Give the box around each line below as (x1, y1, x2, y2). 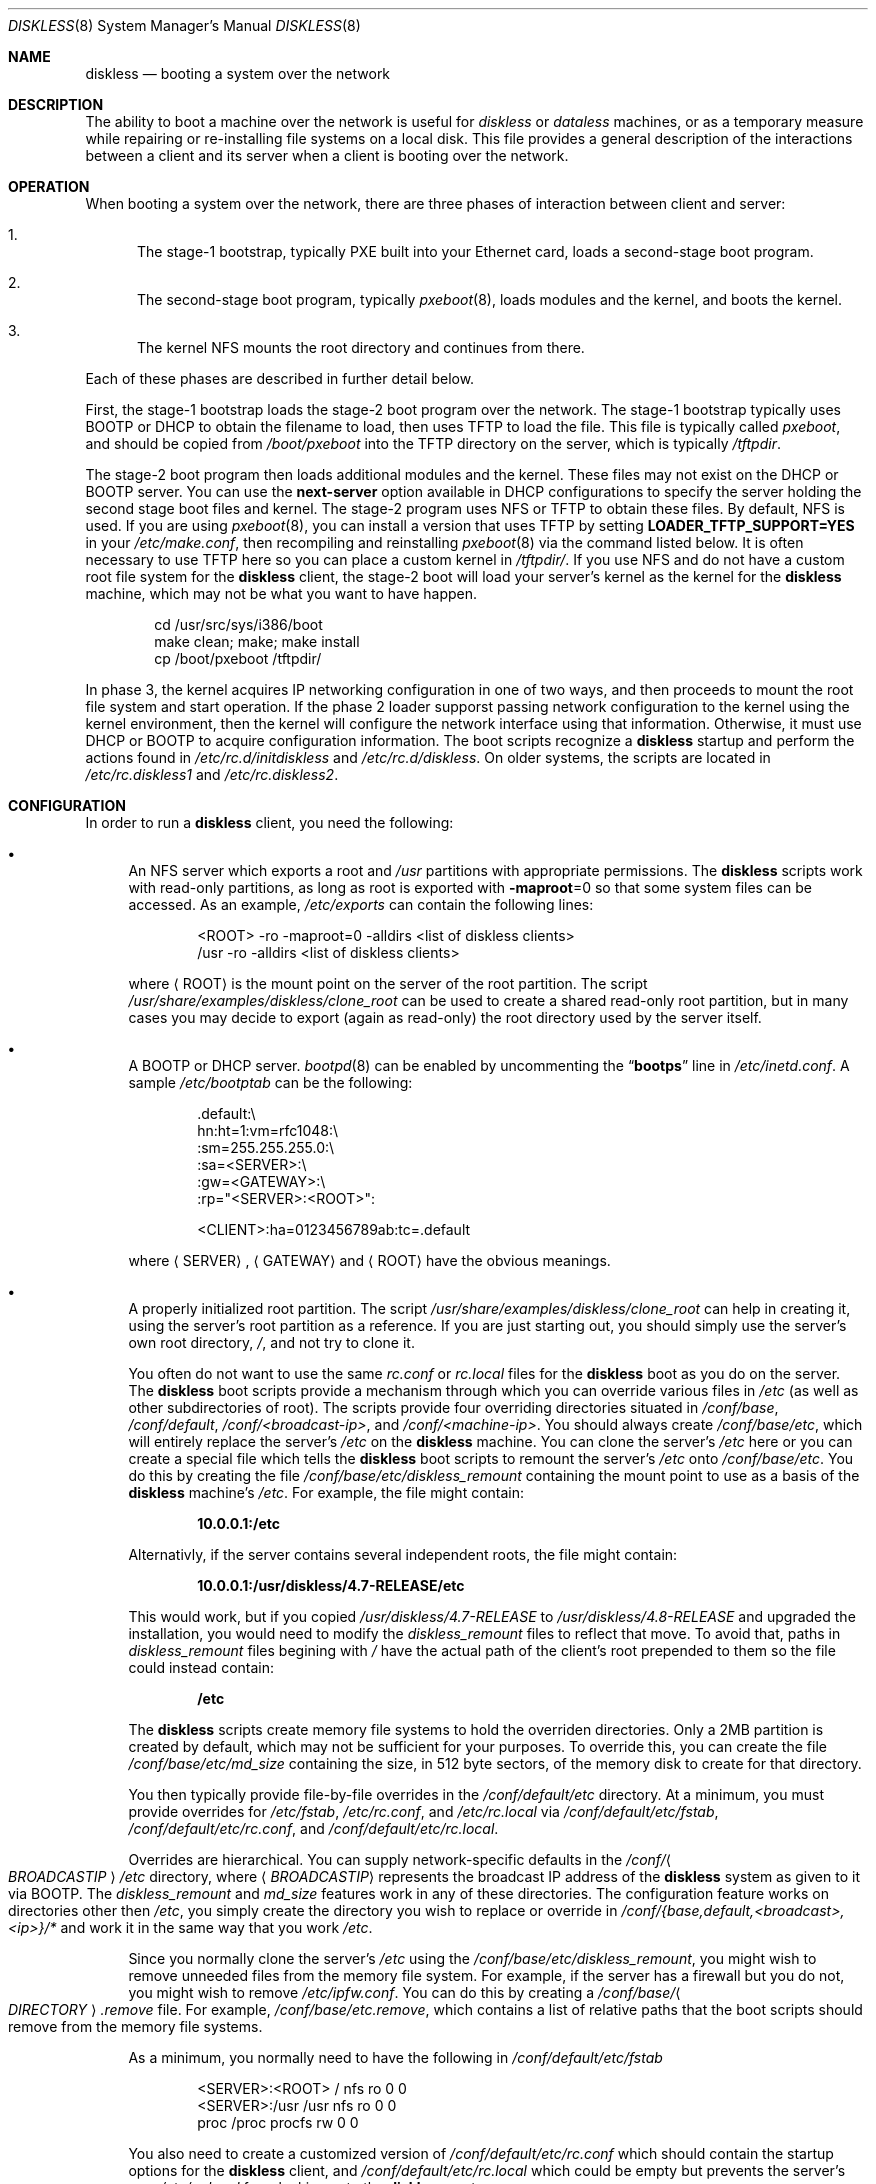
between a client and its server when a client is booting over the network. (85, 147, 569, 164)
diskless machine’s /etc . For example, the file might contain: (128, 1484, 525, 1501)
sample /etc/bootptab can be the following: (128, 1074, 413, 1091)
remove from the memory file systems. (8, 2018, 263, 2035)
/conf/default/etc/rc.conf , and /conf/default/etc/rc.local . (128, 1820, 499, 1837)
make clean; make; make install (154, 633, 360, 650)
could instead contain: (128, 1659, 274, 1676)
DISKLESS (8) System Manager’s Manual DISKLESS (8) (8, 17, 361, 34)
